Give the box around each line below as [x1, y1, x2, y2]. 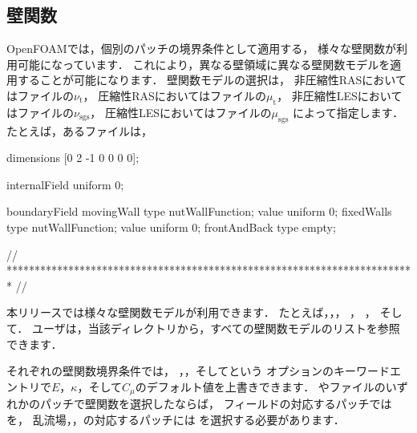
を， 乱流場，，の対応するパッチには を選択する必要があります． [6, 411, 345, 427]
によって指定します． [292, 103, 404, 120]
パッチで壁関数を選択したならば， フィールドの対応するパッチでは [39, 395, 392, 412]
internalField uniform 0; [6, 176, 124, 192]
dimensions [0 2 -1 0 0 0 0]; [6, 149, 140, 166]
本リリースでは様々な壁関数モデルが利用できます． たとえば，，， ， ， [6, 304, 376, 321]
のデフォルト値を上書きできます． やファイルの [135, 378, 386, 395]
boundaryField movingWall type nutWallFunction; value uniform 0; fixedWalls [6, 203, 392, 220]
